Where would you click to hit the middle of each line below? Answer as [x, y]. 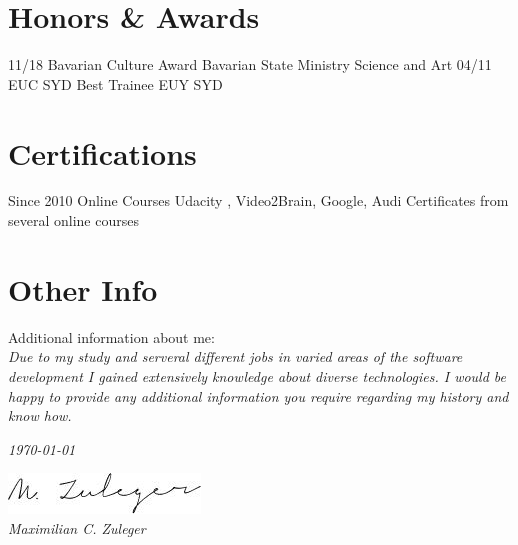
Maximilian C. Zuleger [77, 527]
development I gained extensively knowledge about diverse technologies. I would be [257, 375]
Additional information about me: [111, 336]
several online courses [73, 220]
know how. [40, 415]
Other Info [83, 288]
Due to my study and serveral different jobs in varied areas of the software [235, 356]
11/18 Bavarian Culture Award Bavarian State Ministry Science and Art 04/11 [250, 64]
